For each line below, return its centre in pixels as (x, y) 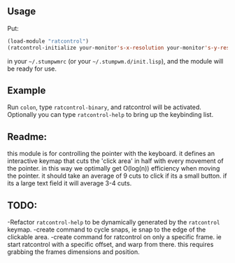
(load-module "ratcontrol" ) (48, 41)
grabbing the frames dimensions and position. (73, 252)
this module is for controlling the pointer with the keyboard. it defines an (111, 154)
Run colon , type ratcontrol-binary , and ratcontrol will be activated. (104, 107)
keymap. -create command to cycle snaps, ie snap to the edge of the (107, 229)
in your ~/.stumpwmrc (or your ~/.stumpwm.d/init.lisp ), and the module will (115, 61)
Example (27, 90)
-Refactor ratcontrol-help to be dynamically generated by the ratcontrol (114, 222)
